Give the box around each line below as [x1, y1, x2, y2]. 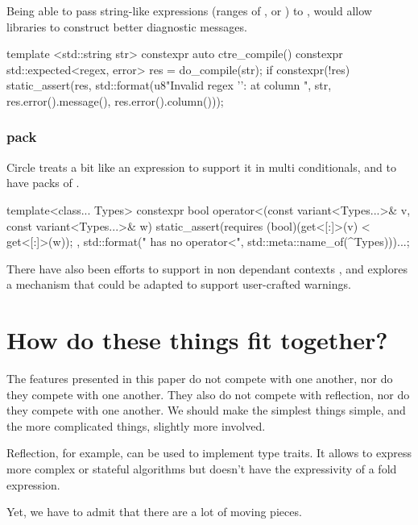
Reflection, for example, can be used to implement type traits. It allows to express [6, 444, 412, 461]
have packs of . [6, 174, 80, 191]
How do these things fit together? [6, 323, 388, 356]
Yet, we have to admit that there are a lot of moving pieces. [6, 503, 302, 520]
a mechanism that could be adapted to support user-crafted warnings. [6, 276, 351, 293]
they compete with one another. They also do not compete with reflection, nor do [6, 385, 410, 402]
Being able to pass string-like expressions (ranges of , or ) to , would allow [6, 2, 372, 19]
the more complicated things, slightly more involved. [6, 417, 266, 434]
